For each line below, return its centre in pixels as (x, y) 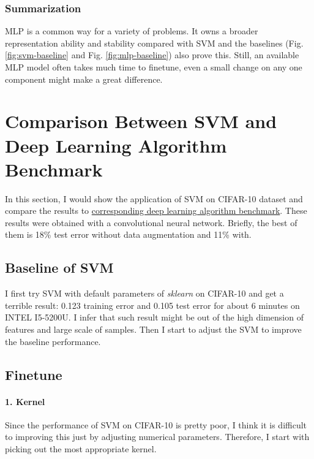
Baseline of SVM (59, 267)
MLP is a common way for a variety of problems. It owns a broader (132, 31)
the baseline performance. (53, 341)
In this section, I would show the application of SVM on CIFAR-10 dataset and (154, 198)
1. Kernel (25, 401)
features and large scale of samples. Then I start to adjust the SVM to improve (153, 329)
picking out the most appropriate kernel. (81, 449)
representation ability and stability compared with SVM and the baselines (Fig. (154, 43)
